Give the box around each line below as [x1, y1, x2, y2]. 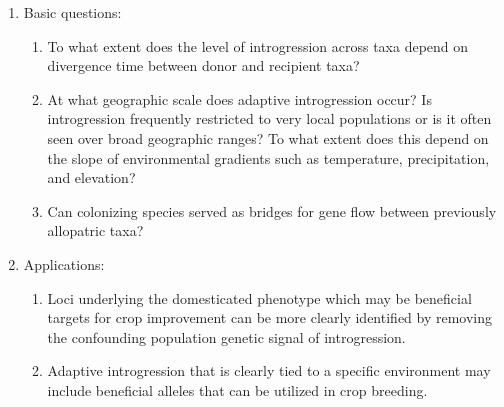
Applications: [23, 253, 105, 274]
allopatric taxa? [47, 220, 144, 241]
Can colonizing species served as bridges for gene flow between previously [47, 200, 497, 221]
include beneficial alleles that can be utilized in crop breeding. [47, 379, 428, 400]
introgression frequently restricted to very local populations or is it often [47, 108, 492, 129]
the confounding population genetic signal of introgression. [47, 326, 406, 347]
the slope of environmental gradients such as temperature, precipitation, [47, 147, 490, 168]
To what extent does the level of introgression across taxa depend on [47, 35, 469, 56]
